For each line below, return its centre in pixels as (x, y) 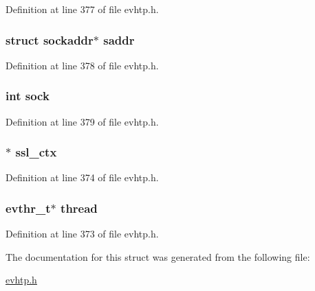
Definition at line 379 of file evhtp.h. (82, 121)
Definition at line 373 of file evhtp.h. (82, 234)
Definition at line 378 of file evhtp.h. (82, 65)
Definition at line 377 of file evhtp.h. (82, 9)
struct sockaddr (50, 39)
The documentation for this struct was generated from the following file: (158, 256)
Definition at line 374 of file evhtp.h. (82, 177)
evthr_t (28, 208)
